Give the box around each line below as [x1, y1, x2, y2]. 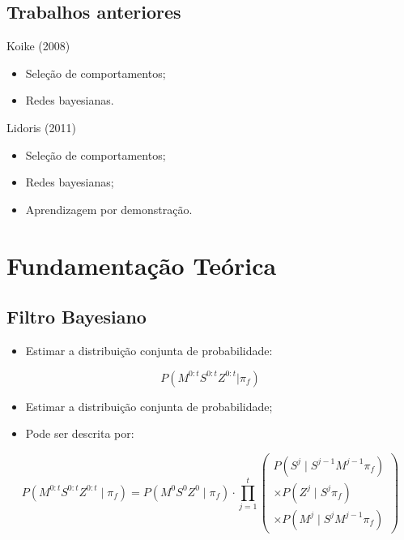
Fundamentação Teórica [6, 248, 277, 281]
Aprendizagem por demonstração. [25, 200, 193, 217]
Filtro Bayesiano [6, 304, 147, 329]
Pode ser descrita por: [25, 425, 134, 442]
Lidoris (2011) [6, 118, 76, 135]
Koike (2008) [6, 37, 70, 54]
